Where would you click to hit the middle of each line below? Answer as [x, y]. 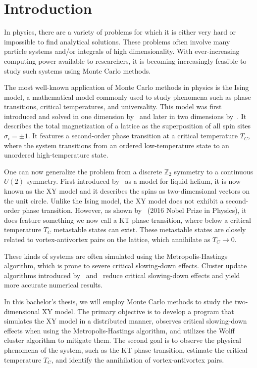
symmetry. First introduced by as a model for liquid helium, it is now [134, 181]
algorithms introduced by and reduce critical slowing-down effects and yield [122, 275]
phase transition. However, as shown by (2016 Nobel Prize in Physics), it [134, 210]
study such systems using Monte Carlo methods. [77, 70]
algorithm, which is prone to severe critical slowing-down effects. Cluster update [126, 266]
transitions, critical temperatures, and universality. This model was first [113, 106]
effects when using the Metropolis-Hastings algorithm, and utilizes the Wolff [120, 330]
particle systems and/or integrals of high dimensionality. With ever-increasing [122, 51]
